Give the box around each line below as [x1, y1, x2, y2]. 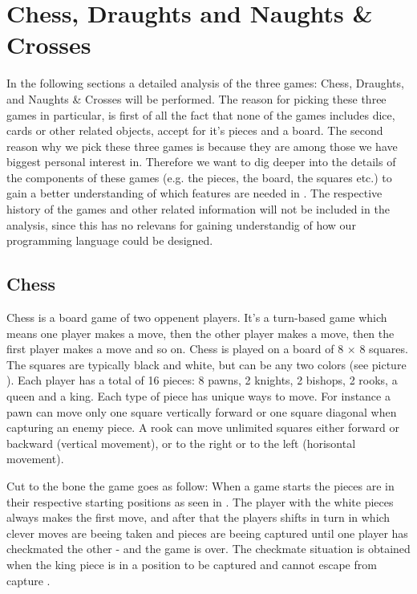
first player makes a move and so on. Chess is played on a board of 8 [6, 340, 344, 357]
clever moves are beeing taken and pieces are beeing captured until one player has [6, 524, 408, 541]
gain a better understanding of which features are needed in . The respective [6, 185, 383, 201]
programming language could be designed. [6, 232, 213, 249]
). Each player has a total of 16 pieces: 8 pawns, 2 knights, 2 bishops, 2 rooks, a [6, 372, 398, 389]
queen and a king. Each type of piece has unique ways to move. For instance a [6, 388, 391, 405]
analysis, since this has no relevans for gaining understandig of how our [6, 216, 356, 233]
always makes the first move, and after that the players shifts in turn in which [6, 509, 391, 526]
